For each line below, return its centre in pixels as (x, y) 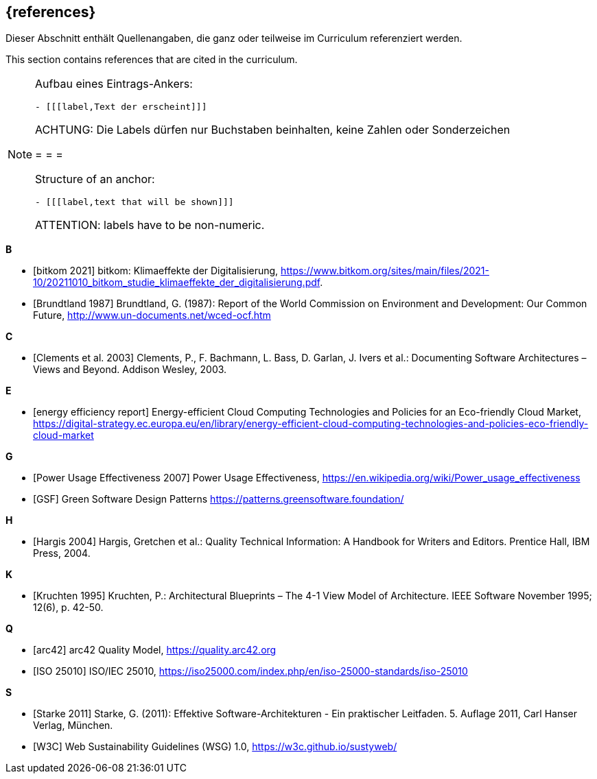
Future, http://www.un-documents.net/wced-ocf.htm (152, 315)
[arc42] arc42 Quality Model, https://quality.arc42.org (155, 650)
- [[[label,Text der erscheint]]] (121, 107)
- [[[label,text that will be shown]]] (134, 202)
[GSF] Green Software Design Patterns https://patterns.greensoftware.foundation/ (219, 499)
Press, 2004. (62, 553)
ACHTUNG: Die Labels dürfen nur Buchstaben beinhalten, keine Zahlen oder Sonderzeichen (273, 130)
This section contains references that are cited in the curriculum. (152, 60)
